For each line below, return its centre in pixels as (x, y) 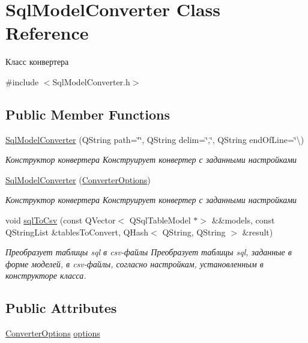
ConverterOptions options (53, 333)
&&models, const (243, 220)
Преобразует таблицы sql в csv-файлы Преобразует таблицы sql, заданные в (149, 252)
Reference (47, 33)
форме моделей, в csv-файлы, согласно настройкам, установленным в (134, 263)
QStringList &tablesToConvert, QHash (77, 232)
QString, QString (194, 232)
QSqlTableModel (160, 220)
